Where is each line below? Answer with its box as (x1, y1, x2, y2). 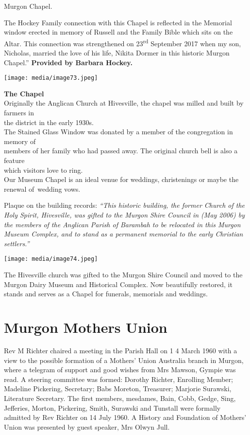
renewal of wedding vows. (4, 183, 81, 194)
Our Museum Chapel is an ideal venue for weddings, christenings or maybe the (4, 174, 239, 184)
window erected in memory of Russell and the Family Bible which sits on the (4, 27, 233, 37)
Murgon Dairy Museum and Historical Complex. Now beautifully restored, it (4, 279, 233, 289)
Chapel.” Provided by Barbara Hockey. (4, 57, 133, 67)
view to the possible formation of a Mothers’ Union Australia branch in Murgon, (4, 355, 244, 365)
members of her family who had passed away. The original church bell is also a (4, 145, 238, 156)
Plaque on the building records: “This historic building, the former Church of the (4, 200, 245, 210)
